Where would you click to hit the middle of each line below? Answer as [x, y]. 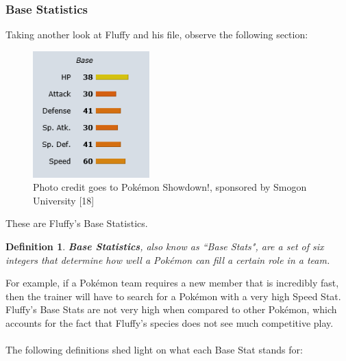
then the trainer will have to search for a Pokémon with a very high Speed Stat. [173, 296]
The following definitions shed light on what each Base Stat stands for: [154, 350]
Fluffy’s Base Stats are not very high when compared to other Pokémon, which [171, 309]
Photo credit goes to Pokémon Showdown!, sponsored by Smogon [170, 187]
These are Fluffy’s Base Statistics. [77, 223]
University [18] [64, 200]
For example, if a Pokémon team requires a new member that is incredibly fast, [172, 283]
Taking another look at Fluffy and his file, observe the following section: [157, 35]
